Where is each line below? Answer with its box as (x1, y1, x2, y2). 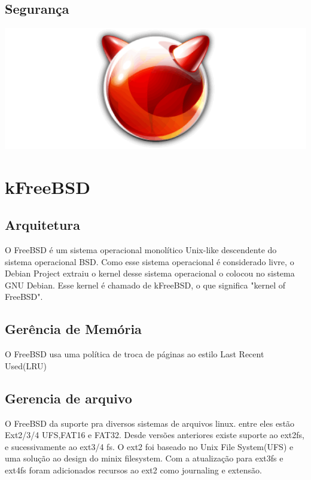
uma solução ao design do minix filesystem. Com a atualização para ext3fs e (5, 452, 283, 464)
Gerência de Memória (5, 320, 142, 338)
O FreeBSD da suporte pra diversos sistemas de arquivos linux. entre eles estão (5, 417, 295, 429)
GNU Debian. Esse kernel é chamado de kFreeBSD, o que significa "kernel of (5, 278, 286, 291)
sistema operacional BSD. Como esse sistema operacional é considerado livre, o (5, 255, 294, 268)
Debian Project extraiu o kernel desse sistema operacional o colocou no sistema (5, 267, 295, 280)
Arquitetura (5, 215, 81, 234)
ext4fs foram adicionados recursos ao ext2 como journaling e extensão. (5, 463, 262, 476)
